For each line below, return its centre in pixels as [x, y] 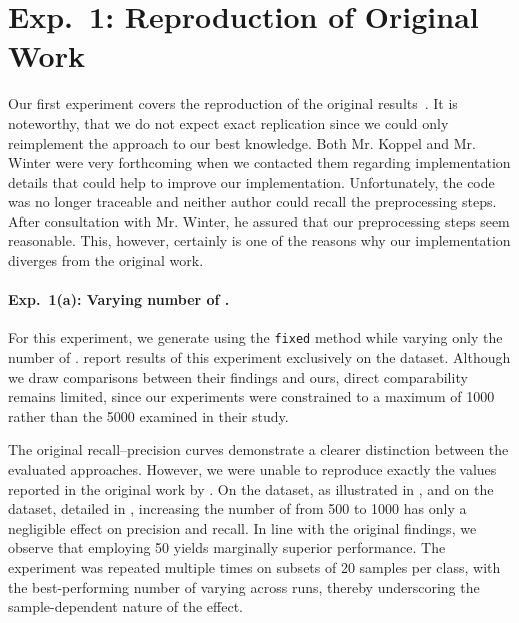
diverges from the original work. [106, 260]
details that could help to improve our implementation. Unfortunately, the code [251, 181]
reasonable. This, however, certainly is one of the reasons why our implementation [259, 240]
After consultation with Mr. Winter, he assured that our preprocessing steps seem [259, 220]
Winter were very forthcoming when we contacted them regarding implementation [259, 162]
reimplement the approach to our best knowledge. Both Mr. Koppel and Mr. [242, 142]
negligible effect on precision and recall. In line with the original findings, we [242, 527]
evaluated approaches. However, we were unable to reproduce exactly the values [252, 469]
